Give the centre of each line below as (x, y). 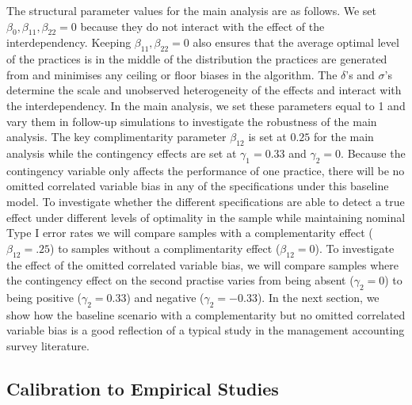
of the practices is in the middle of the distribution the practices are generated (197, 59)
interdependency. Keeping (69, 42)
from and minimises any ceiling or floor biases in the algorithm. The (172, 74)
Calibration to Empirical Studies (143, 388)
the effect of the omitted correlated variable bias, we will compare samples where (203, 264)
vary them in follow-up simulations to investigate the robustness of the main (192, 121)
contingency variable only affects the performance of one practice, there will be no (206, 170)
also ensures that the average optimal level (296, 42)
